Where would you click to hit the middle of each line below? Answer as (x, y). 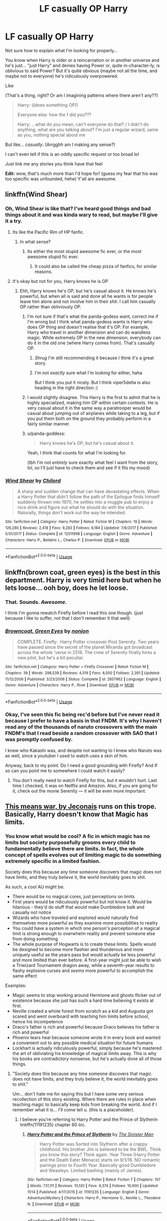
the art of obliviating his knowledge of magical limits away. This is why (84, 1054)
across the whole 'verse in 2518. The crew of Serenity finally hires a (86, 653)
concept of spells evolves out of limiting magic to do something (83, 855)
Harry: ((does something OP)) (48, 105)
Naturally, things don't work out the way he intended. (72, 512)
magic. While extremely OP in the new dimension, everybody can (94, 337)
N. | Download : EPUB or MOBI (53, 1204)
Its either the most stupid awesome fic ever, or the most (84, 251)
